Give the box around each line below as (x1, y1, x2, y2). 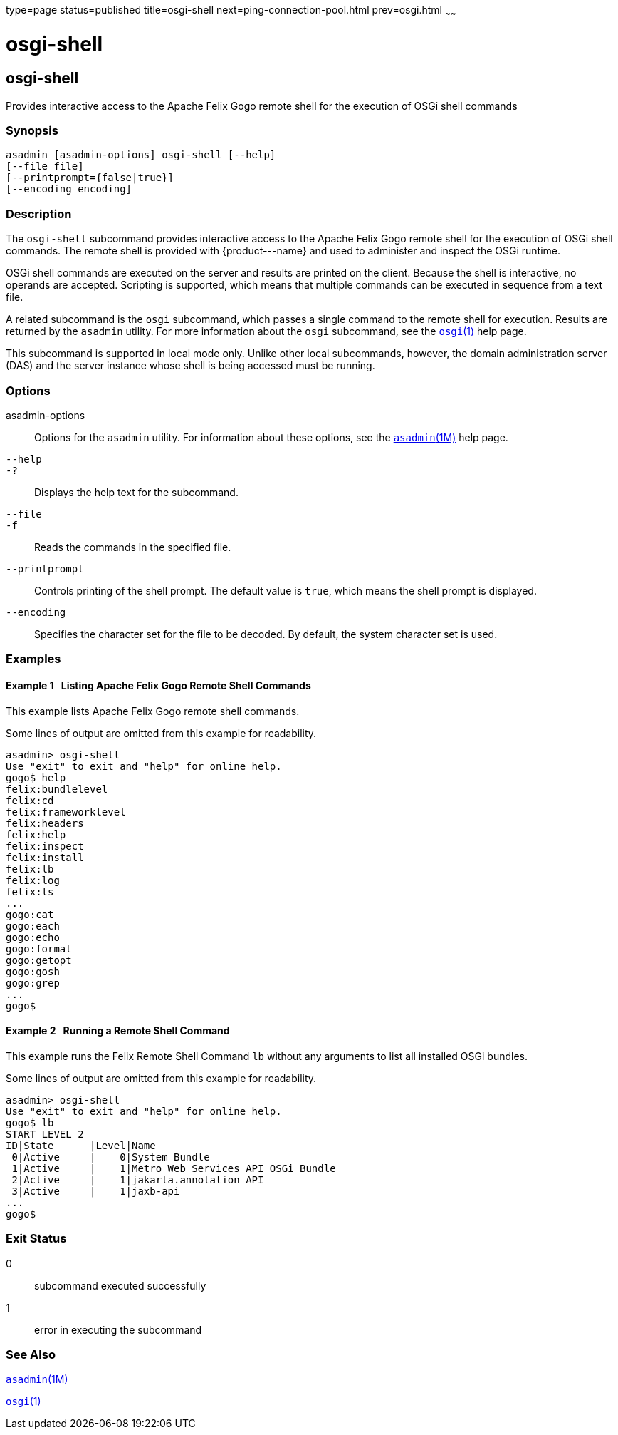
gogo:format (6, 942, 72, 955)
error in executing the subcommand (34, 1323, 202, 1336)
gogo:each (6, 920, 60, 932)
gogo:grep (6, 977, 60, 989)
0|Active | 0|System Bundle (11, 1151, 210, 1163)
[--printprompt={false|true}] (6, 172, 174, 184)
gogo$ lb (6, 1116, 54, 1128)
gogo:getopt (6, 954, 72, 966)
